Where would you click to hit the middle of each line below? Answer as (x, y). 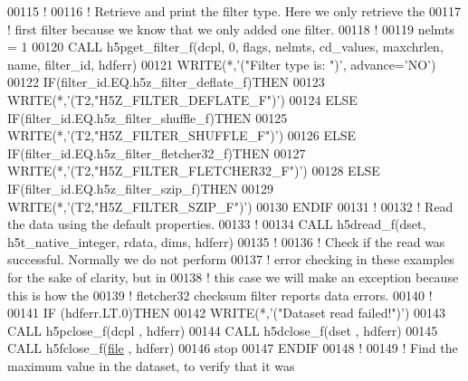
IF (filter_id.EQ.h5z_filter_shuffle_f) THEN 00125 (148, 117)
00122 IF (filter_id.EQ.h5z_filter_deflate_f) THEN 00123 (166, 82)
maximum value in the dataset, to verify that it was (151, 365)
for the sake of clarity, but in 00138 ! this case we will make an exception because (233, 276)
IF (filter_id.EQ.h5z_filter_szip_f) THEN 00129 (141, 188)
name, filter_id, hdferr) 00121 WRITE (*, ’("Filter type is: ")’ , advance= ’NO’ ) (222, 64)
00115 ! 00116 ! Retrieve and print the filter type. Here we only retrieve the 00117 (234, 11)
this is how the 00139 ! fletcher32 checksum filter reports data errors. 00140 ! (220, 295)
